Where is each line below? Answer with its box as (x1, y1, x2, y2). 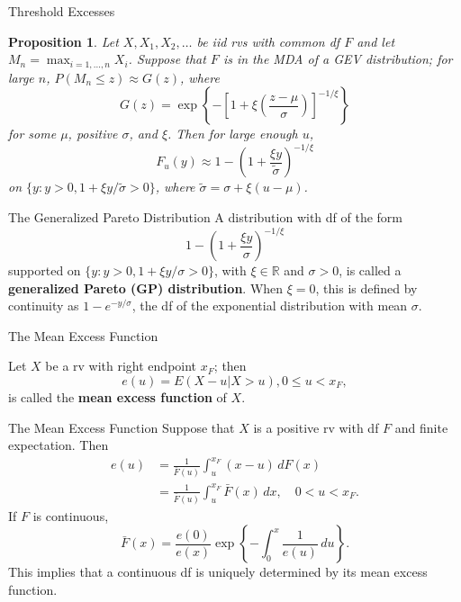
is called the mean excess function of (8, 387, 227, 406)
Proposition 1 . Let (8, 31, 119, 50)
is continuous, (32, 506, 109, 525)
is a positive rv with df (253, 418, 379, 436)
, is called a (339, 261, 402, 280)
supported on (8, 261, 81, 280)
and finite (394, 418, 448, 436)
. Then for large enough (167, 124, 298, 143)
